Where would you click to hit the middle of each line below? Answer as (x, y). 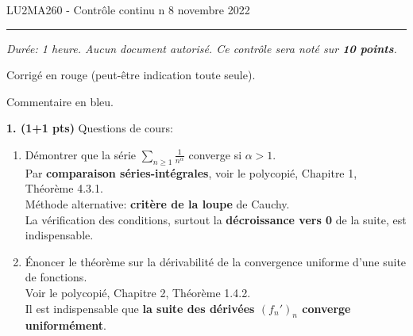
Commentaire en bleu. (60, 101)
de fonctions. (56, 277)
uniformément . (66, 325)
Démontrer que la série (80, 154)
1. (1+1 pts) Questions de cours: (90, 128)
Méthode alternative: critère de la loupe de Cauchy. (157, 203)
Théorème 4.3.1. (64, 188)
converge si (215, 154)
